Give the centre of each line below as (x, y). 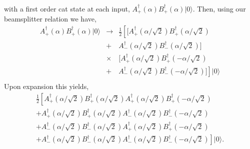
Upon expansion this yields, (46, 86)
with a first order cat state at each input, (67, 8)
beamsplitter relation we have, (50, 19)
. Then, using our (219, 8)
